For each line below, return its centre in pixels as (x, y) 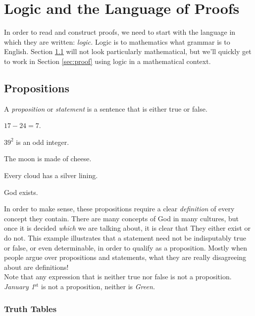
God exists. (21, 192)
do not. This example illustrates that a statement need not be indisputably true (125, 238)
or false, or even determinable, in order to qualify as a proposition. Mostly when (126, 247)
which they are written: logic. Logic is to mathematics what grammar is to (117, 41)
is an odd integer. (43, 142)
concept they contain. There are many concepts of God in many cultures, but (122, 218)
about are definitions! (36, 267)
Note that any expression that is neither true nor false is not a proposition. (118, 277)
